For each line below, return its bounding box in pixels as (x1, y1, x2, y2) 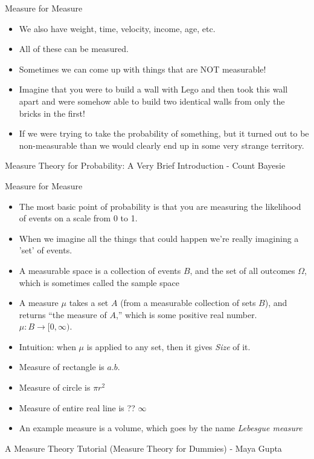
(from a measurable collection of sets (120, 296, 256, 309)
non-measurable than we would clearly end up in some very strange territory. (19, 138, 304, 151)
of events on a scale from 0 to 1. (19, 212, 138, 224)
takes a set (69, 296, 109, 309)
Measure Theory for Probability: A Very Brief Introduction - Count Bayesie (5, 159, 286, 172)
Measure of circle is (19, 381, 91, 394)
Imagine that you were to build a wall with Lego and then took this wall (19, 83, 288, 96)
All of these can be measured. (19, 42, 129, 55)
